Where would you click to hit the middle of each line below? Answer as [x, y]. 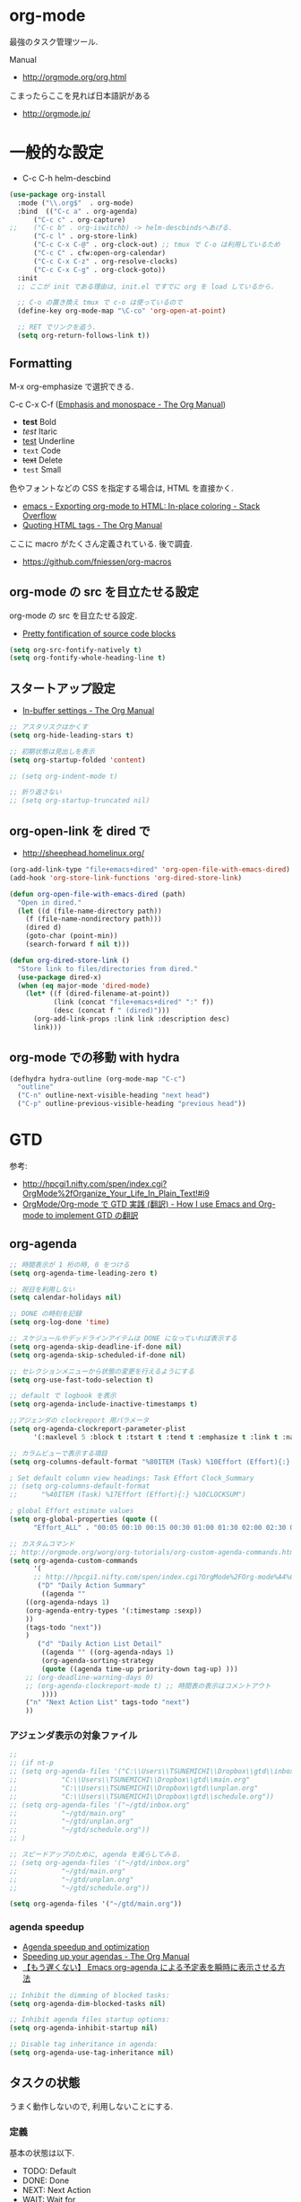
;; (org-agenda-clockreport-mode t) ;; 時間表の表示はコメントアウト [148, 1685]
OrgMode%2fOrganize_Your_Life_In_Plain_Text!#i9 [116, 1193]
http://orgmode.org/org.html [74, 76]
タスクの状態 [45, 2083]
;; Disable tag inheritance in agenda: [84, 2045]
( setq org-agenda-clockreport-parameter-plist [98, 1429]
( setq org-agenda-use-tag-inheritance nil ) [92, 2053]
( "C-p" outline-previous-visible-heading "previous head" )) [132, 1104]
